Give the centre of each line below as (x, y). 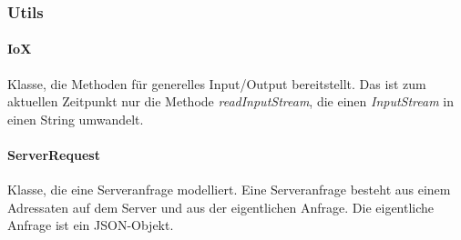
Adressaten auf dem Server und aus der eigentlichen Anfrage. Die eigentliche (221, 207)
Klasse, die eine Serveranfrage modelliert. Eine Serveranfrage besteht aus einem (229, 190)
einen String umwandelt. (76, 119)
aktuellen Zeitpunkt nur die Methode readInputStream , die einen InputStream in (230, 101)
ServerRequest (54, 155)
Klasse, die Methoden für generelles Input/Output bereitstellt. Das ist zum (217, 83)
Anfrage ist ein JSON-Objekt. (91, 225)
